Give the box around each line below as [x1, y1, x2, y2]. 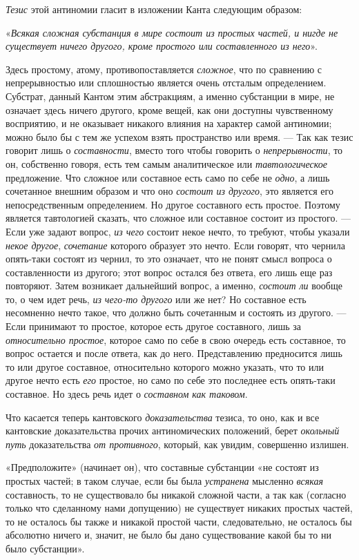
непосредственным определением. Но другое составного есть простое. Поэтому [6, 197, 340, 211]
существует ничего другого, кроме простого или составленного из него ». [6, 39, 318, 53]
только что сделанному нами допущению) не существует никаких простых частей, [6, 501, 353, 515]
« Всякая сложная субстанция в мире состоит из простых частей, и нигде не [6, 25, 338, 39]
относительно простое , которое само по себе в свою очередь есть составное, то [6, 332, 346, 347]
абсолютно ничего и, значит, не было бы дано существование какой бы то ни [6, 528, 331, 542]
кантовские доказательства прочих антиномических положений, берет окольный [6, 423, 340, 438]
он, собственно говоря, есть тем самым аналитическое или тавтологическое [6, 156, 327, 171]
